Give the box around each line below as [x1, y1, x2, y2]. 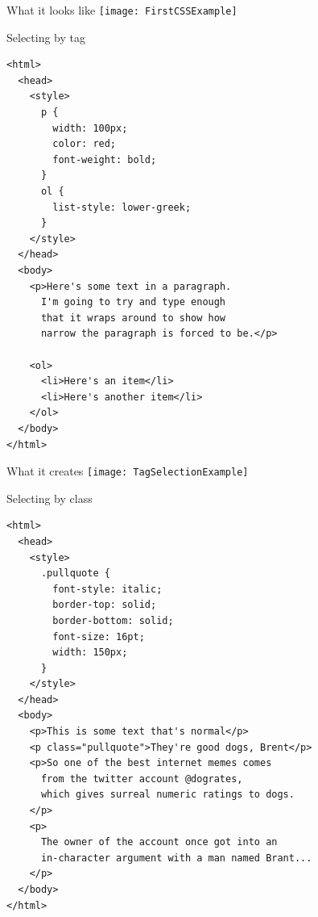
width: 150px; [52, 647, 128, 659]
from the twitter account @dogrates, [40, 773, 243, 785]
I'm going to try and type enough [40, 296, 226, 308]
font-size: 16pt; [52, 630, 145, 643]
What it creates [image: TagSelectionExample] [6, 463, 249, 479]
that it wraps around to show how [40, 312, 226, 324]
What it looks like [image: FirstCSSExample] [6, 2, 237, 18]
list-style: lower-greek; [52, 201, 192, 213]
